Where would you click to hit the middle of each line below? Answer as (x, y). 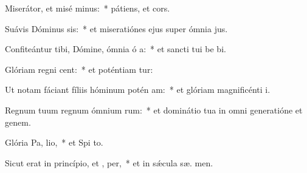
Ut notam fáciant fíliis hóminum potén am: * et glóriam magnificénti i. (138, 90)
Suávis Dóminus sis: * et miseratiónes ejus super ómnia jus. (116, 28)
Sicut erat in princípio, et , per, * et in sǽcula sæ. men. (109, 162)
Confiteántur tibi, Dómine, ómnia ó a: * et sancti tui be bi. (116, 49)
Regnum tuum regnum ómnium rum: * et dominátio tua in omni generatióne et (154, 110)
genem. (18, 122)
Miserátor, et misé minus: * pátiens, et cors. (88, 8)
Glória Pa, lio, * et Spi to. (54, 142)
